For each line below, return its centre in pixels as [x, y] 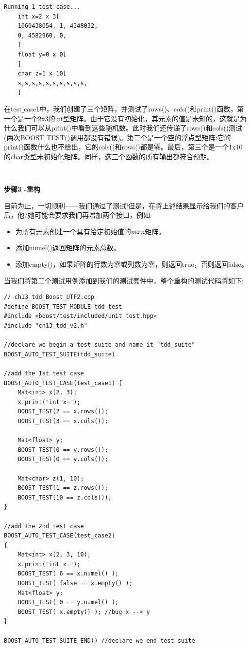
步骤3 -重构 [22, 189]
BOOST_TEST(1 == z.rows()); [63, 488]
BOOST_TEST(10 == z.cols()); [65, 497]
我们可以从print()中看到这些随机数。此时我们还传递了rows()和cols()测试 [130, 128]
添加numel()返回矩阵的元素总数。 [68, 248]
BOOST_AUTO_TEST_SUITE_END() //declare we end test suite [100, 640]
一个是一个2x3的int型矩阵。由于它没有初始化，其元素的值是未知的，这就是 [122, 118]
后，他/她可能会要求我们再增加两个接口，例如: [78, 215]
